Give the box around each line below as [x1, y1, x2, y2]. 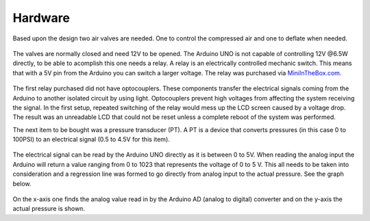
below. [12, 179, 32, 187]
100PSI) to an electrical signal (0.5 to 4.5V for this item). [12, 135, 171, 144]
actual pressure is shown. [12, 205, 86, 213]
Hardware [12, 10, 70, 25]
